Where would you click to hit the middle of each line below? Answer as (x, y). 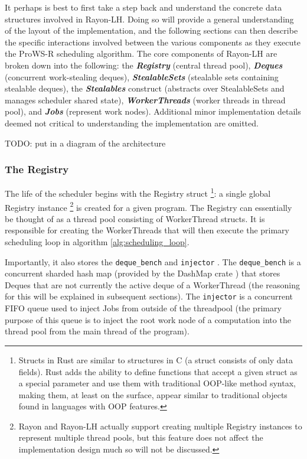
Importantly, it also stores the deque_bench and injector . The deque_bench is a (153, 261)
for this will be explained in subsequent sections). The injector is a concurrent (149, 296)
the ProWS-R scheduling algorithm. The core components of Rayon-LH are (141, 53)
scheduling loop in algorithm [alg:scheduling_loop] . (97, 242)
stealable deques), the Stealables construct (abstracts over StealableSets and (145, 88)
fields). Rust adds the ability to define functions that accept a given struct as (158, 371)
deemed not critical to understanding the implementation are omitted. (132, 123)
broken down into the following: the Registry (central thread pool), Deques (144, 65)
